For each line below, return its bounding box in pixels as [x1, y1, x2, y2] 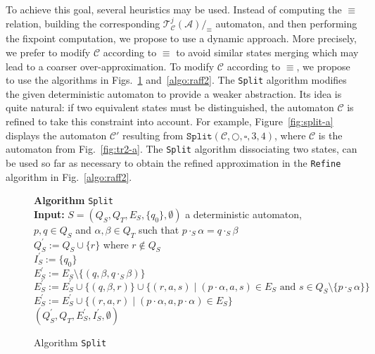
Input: [34, 206, 65, 221]
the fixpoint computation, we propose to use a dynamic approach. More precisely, [6, 31, 357, 46]
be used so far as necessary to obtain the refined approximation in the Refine [6, 155, 341, 170]
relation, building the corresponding [6, 15, 160, 30]
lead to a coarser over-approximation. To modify [6, 58, 215, 73]
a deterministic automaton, [185, 206, 302, 221]
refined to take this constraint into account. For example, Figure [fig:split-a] [6, 114, 333, 129]
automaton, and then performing [215, 15, 357, 30]
